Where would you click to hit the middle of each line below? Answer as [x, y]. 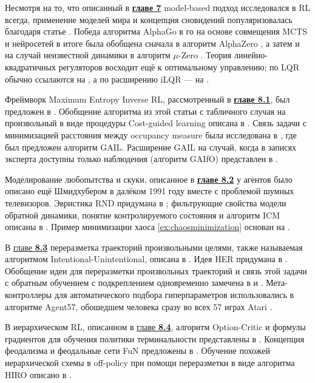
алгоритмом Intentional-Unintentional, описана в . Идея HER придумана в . [146, 259]
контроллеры [29, 295]
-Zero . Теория [205, 55]
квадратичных [30, 66]
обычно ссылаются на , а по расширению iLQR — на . [107, 79]
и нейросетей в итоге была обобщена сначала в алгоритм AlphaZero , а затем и [152, 43]
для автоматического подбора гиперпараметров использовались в [174, 295]
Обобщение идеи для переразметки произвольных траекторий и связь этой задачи [156, 270]
